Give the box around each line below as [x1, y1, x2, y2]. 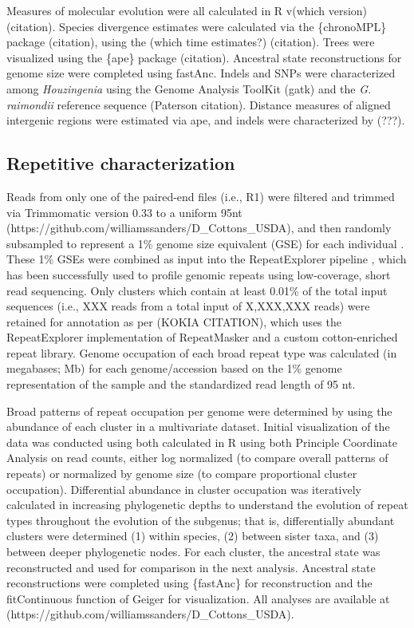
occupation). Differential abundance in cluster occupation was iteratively [6, 480, 361, 497]
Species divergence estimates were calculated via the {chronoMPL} [59, 18, 387, 34]
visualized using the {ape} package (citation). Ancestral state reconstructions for [6, 49, 402, 65]
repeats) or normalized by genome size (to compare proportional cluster [6, 465, 357, 482]
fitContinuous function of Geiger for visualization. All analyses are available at [6, 590, 390, 606]
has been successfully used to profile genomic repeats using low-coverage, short [6, 266, 391, 282]
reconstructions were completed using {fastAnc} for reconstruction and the [6, 575, 373, 591]
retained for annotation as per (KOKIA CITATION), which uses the [6, 313, 341, 330]
